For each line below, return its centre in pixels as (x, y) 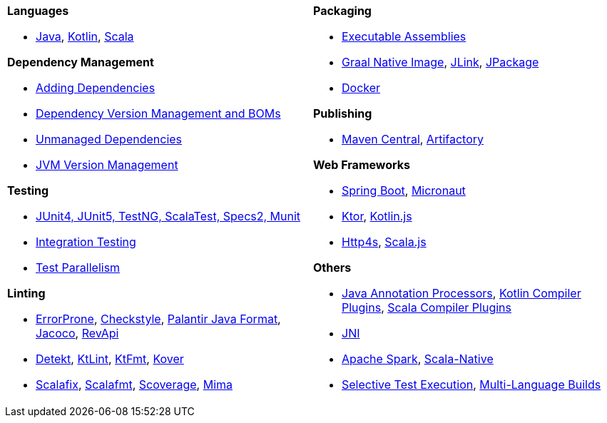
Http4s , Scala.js (384, 242)
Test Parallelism (78, 267)
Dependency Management (81, 62)
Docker (361, 88)
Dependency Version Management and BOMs (158, 113)
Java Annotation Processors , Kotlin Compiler (461, 293)
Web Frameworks (362, 165)
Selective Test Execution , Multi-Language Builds (471, 384)
